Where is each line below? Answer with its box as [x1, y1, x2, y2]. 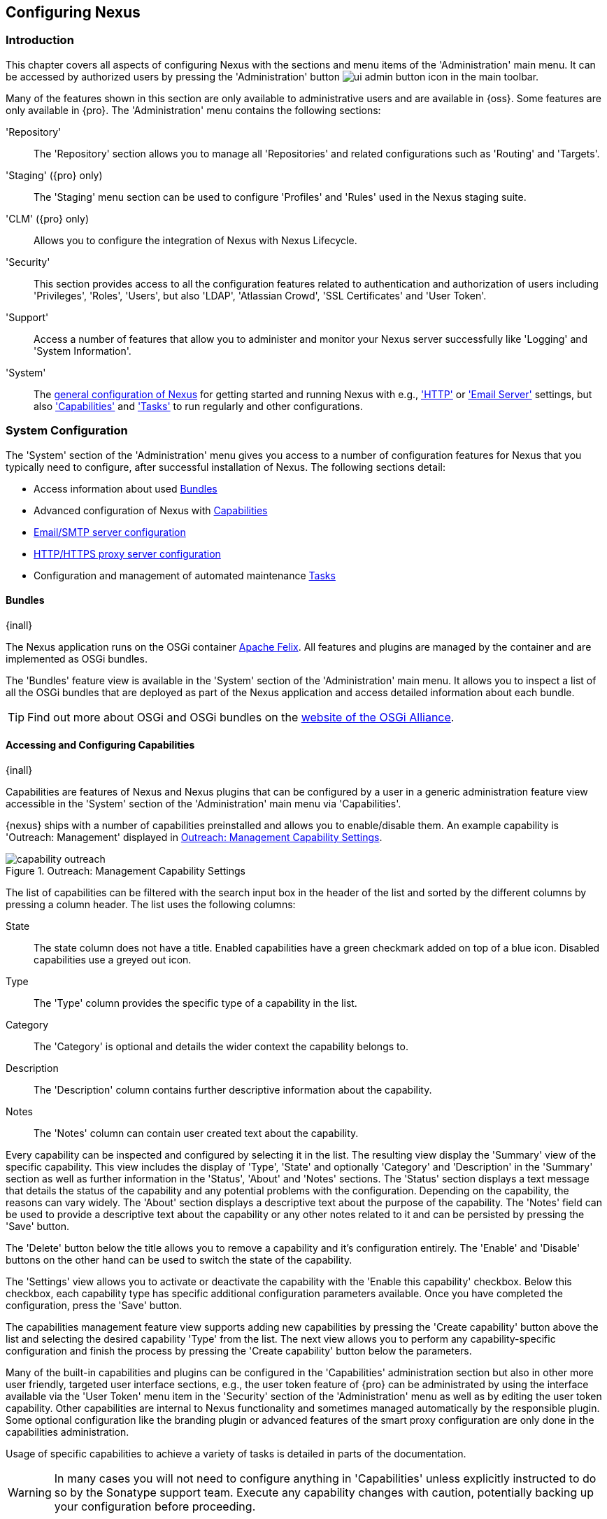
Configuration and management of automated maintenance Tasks [34, 569, 336, 581]
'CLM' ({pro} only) [6, 212, 90, 225]
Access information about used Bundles [34, 482, 217, 495]
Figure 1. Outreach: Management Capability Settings [6, 864, 245, 877]
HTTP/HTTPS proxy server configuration [34, 547, 221, 560]
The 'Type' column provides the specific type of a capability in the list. [34, 996, 357, 1009]
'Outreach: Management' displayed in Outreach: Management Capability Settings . [6, 831, 383, 843]
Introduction [6, 33, 74, 48]
